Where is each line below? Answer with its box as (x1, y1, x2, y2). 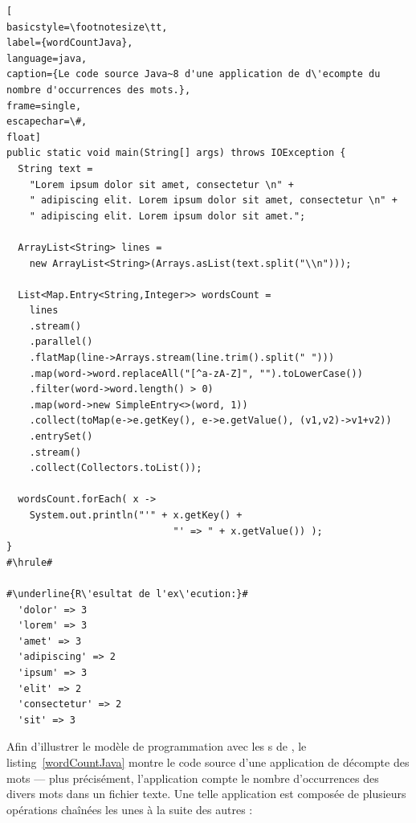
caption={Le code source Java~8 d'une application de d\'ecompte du (6, 68, 381, 80)
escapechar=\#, (6, 116, 88, 128)
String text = (18, 162, 93, 174)
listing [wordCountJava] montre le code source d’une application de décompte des (6, 753, 410, 770)
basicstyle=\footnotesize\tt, (6, 21, 168, 33)
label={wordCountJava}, (6, 37, 133, 49)
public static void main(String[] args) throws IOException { (6, 147, 346, 159)
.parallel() (29, 336, 93, 348)
